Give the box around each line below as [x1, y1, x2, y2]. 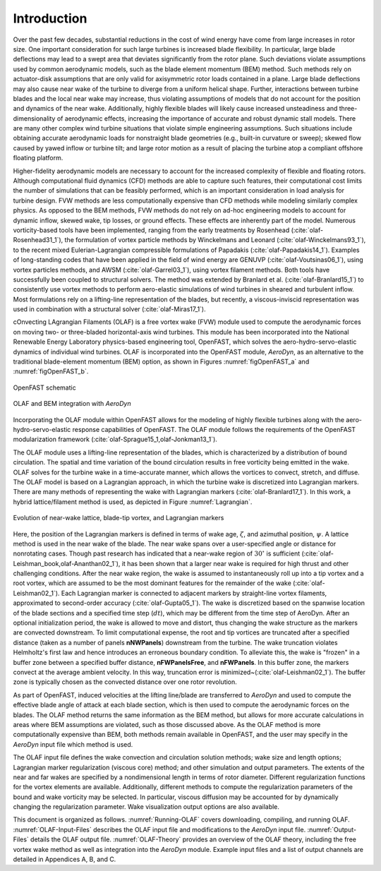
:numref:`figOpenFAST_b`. [13, 367, 89, 376]
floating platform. [13, 154, 64, 162]
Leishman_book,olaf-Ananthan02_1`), [13, 559, 121, 567]
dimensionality [13, 114, 56, 123]
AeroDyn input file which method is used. [13, 740, 133, 748]
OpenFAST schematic [13, 383, 77, 392]
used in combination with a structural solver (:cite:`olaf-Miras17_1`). [13, 305, 206, 313]
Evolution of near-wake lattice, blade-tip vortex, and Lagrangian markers [13, 514, 224, 522]
